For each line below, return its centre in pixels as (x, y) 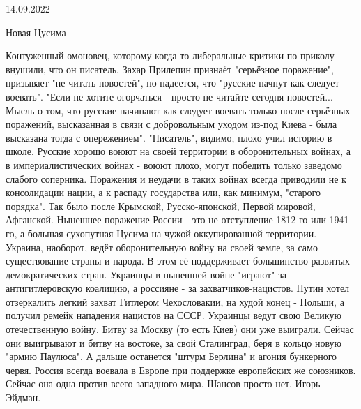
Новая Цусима (36, 32)
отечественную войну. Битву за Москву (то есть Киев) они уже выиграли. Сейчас (180, 329)
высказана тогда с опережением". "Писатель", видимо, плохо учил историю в (169, 137)
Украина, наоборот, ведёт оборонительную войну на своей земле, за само (162, 247)
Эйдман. (23, 397)
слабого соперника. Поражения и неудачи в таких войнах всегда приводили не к (176, 178)
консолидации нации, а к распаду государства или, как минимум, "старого (163, 192)
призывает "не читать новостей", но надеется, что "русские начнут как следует (172, 83)
